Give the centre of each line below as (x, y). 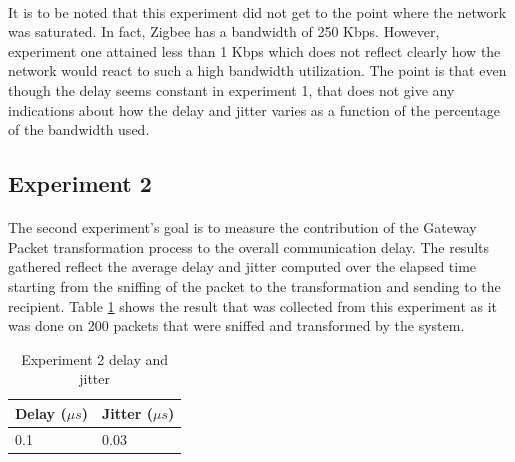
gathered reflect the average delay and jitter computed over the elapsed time (242, 266)
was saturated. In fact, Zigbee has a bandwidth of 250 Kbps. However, (224, 31)
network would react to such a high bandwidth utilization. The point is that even (257, 70)
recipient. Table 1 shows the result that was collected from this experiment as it (253, 305)
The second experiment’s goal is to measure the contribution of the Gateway (242, 227)
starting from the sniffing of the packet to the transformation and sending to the (254, 285)
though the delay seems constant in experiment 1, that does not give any (231, 89)
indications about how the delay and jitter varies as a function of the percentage (254, 109)
